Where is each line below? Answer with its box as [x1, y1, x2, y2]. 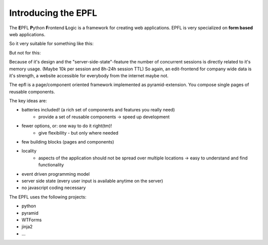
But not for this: [9, 49, 41, 55]
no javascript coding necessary [21, 185, 86, 191]
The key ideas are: [9, 98, 47, 104]
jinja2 [21, 224, 33, 230]
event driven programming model [21, 171, 90, 177]
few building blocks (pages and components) [21, 139, 114, 145]
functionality [38, 162, 64, 168]
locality [21, 148, 37, 154]
